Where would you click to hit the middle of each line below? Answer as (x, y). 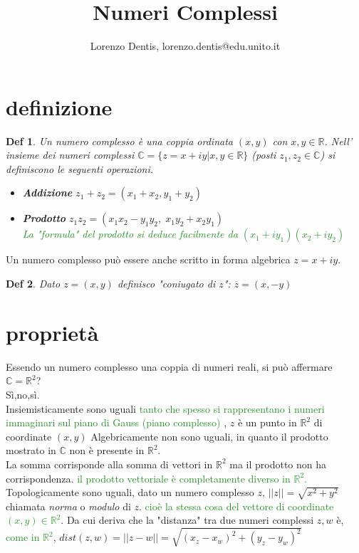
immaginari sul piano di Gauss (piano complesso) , (116, 422)
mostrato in (31, 450)
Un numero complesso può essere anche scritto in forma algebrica (148, 259)
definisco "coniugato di (166, 284)
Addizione (47, 193)
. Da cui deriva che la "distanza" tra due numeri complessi (187, 520)
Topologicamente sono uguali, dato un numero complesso (130, 492)
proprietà (52, 332)
